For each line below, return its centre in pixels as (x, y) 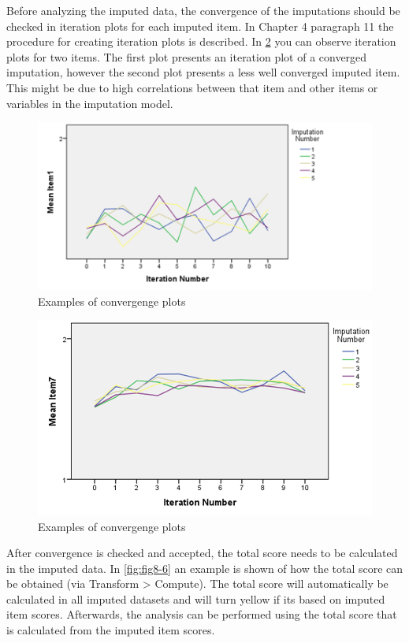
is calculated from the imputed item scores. (111, 630)
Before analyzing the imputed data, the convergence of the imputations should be (203, 10)
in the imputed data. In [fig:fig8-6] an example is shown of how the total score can (205, 568)
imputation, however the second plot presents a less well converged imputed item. (203, 72)
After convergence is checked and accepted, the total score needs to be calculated (202, 553)
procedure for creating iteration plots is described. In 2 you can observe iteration (201, 41)
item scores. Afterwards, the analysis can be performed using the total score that (202, 614)
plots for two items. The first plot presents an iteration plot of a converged (187, 56)
